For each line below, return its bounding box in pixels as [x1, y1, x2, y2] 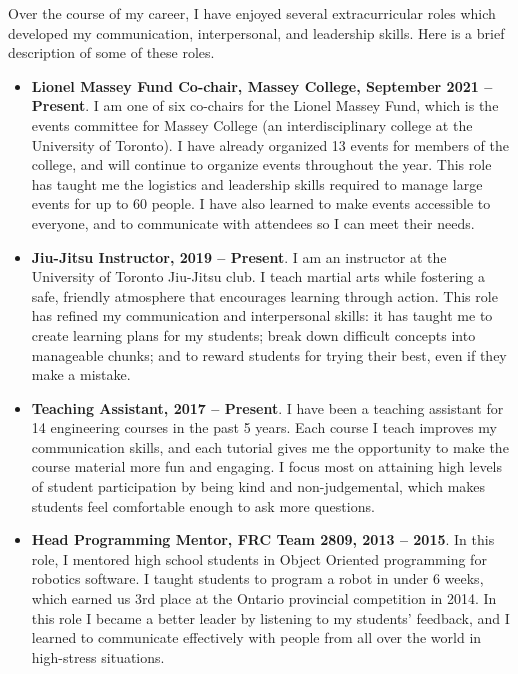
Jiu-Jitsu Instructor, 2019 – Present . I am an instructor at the [31, 246, 447, 267]
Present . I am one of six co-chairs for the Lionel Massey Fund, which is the [31, 95, 499, 116]
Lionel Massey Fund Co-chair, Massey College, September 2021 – [31, 75, 493, 96]
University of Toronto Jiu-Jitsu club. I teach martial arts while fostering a [31, 266, 485, 287]
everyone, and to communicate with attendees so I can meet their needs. [31, 212, 475, 233]
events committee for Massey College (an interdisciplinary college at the [31, 114, 473, 135]
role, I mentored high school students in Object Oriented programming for [31, 548, 487, 569]
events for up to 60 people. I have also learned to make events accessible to [31, 193, 491, 214]
